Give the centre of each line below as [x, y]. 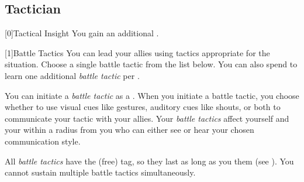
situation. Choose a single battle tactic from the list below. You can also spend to [151, 64]
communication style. [43, 141]
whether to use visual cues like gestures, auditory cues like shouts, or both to [143, 107]
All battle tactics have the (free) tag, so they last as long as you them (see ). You [149, 161]
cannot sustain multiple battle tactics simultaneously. [100, 172]
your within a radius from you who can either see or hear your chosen [129, 130]
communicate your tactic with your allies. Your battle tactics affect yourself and [147, 118]
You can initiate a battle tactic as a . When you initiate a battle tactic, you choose [152, 95]
